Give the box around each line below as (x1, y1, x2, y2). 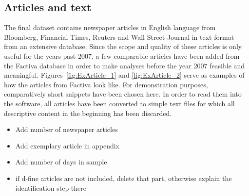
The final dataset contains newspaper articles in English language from (4, 22, 216, 33)
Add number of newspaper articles (15, 124, 118, 134)
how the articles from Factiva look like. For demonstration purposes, (4, 79, 208, 89)
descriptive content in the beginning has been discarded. (4, 108, 172, 118)
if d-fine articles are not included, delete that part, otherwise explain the (15, 173, 232, 183)
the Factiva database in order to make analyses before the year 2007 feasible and (4, 60, 245, 70)
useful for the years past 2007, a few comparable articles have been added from (4, 50, 240, 61)
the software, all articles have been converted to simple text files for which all (4, 98, 235, 108)
